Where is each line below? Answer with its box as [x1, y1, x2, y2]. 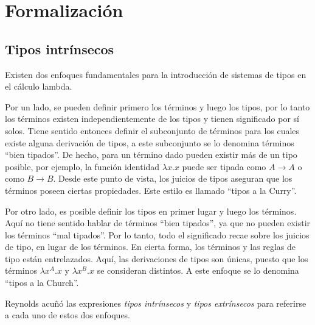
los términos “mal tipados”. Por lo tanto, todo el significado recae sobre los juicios [5, 228, 310, 241]
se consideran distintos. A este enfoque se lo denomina [97, 264, 299, 277]
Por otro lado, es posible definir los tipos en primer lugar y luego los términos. [5, 204, 297, 217]
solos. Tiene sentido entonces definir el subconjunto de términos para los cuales [5, 124, 300, 137]
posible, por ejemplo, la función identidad [5, 160, 160, 173]
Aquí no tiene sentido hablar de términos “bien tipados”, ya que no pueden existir [5, 216, 311, 229]
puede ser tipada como [182, 160, 266, 173]
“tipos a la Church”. [5, 276, 79, 289]
